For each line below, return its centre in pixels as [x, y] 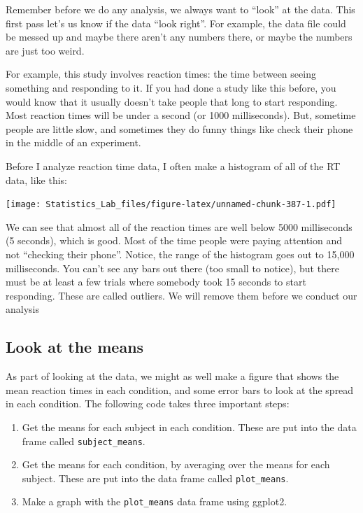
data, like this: [36, 180]
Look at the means [75, 347]
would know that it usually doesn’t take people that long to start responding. [172, 101]
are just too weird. [45, 50]
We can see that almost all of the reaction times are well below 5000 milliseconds [179, 226]
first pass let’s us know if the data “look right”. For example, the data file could [176, 23]
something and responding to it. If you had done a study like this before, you [171, 87]
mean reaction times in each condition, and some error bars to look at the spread [180, 389]
